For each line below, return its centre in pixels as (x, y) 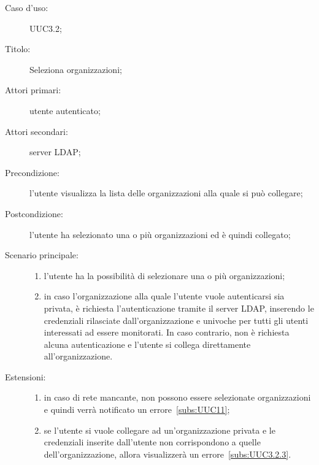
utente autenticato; (65, 110)
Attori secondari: (37, 131)
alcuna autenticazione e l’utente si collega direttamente (147, 344)
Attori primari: (33, 90)
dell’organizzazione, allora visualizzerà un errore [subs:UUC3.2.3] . (167, 454)
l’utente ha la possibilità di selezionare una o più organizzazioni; (164, 275)
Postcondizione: (34, 213)
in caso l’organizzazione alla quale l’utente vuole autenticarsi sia (164, 296)
